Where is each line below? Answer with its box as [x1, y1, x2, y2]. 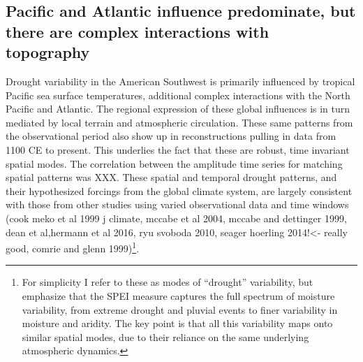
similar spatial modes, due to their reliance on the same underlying [22, 329, 309, 344]
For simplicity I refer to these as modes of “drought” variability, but [22, 275, 313, 289]
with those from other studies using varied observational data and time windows [6, 197, 349, 212]
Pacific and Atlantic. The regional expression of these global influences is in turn [6, 101, 350, 116]
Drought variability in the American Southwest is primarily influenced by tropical [6, 73, 355, 88]
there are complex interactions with [6, 20, 269, 42]
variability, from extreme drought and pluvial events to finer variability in [22, 302, 338, 317]
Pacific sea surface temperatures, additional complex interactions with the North [6, 87, 350, 102]
